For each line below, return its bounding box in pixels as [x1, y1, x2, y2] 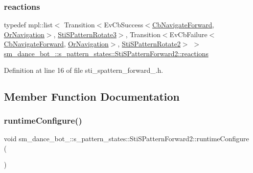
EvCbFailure [169, 29, 207, 39]
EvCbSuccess [104, 20, 143, 30]
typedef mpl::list [4, 20, 53, 30]
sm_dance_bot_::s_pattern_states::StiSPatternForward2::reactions [4, 48, 208, 58]
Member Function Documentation [4, 88, 180, 104]
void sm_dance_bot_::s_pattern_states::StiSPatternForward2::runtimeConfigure [4, 133, 249, 144]
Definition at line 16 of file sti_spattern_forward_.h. [4, 65, 163, 75]
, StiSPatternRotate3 [53, 29, 116, 39]
